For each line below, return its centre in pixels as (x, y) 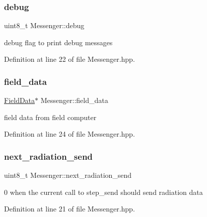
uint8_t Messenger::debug (44, 25)
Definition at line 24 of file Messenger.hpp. (70, 134)
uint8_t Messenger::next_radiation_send (68, 175)
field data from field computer (50, 117)
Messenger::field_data (74, 100)
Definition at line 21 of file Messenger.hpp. (70, 209)
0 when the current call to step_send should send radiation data (104, 192)
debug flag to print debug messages (58, 42)
